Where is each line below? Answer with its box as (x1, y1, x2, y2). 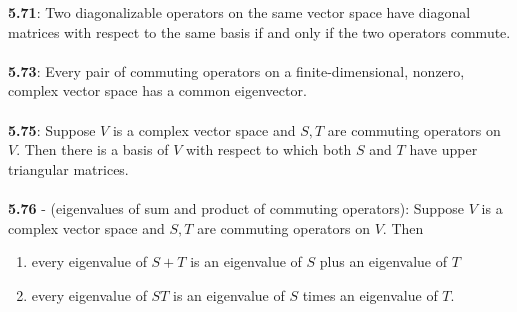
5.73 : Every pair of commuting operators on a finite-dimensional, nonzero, (8, 60, 465, 81)
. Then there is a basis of (16, 139, 169, 160)
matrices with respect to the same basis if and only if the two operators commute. (8, 21, 511, 42)
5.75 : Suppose (8, 119, 96, 140)
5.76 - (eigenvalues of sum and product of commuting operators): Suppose (8, 197, 465, 218)
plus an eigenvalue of (319, 251, 448, 272)
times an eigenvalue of (302, 284, 438, 305)
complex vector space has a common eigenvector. (8, 80, 307, 101)
